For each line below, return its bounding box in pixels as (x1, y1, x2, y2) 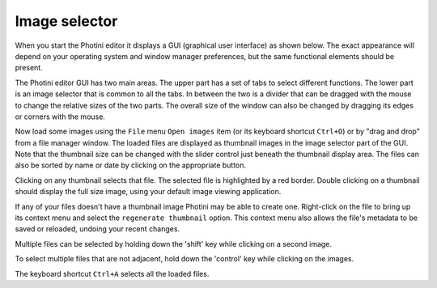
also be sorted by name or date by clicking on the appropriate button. (15, 160, 247, 170)
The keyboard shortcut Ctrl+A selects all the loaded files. (15, 269, 210, 278)
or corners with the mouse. (15, 112, 105, 121)
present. (15, 63, 44, 73)
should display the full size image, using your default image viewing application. (15, 187, 282, 197)
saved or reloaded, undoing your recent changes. (15, 224, 180, 234)
